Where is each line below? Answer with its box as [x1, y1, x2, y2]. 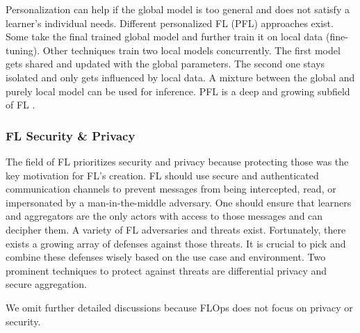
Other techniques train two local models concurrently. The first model [42, 42, 341, 57]
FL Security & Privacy [6, 127, 136, 144]
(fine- [326, 29, 348, 44]
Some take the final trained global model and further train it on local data [6, 29, 323, 44]
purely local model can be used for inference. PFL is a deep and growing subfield [6, 83, 350, 98]
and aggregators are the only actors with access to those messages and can [6, 209, 323, 223]
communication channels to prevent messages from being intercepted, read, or [6, 181, 336, 196]
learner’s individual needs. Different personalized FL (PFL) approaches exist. [6, 15, 334, 30]
